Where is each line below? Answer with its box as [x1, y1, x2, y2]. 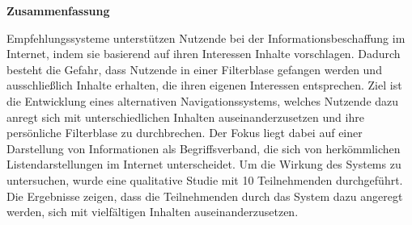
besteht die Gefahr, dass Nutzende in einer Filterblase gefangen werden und [6, 60, 382, 77]
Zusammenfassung [6, 2, 110, 19]
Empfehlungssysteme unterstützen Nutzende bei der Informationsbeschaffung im [6, 29, 406, 46]
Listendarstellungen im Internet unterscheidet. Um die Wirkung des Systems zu [6, 156, 401, 173]
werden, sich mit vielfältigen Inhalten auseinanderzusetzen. [6, 203, 299, 220]
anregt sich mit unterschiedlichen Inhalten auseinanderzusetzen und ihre [6, 108, 364, 125]
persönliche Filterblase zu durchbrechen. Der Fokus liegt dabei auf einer [6, 124, 363, 141]
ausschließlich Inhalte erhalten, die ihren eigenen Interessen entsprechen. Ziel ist [6, 77, 402, 94]
